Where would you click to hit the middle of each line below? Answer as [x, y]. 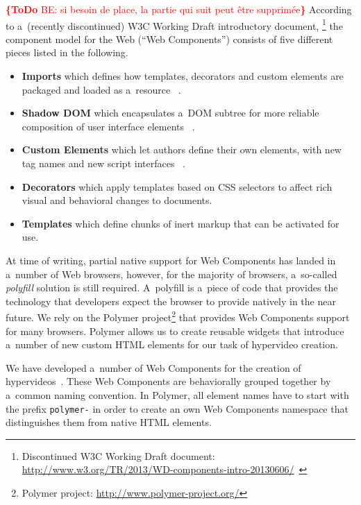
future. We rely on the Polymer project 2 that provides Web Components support [178, 316]
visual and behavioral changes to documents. [117, 200]
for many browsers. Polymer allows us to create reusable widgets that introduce [175, 331]
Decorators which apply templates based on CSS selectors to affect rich [177, 186]
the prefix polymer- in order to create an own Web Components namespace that [177, 408]
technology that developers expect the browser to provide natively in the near [171, 301]
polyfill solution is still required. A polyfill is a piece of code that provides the [172, 288]
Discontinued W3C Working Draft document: [118, 455]
